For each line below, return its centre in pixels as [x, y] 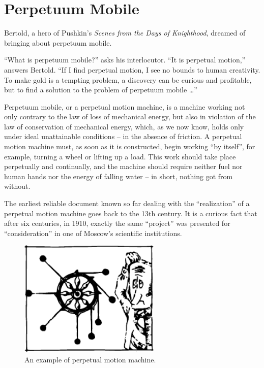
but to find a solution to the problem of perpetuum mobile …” [101, 90]
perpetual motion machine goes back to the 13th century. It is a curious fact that [131, 213]
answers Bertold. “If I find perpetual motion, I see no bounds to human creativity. [132, 69]
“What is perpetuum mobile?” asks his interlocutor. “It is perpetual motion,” [125, 60]
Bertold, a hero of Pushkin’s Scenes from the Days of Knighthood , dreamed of [125, 33]
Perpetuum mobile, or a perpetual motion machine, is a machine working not [125, 106]
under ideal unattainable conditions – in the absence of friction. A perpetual [123, 136]
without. [17, 186]
